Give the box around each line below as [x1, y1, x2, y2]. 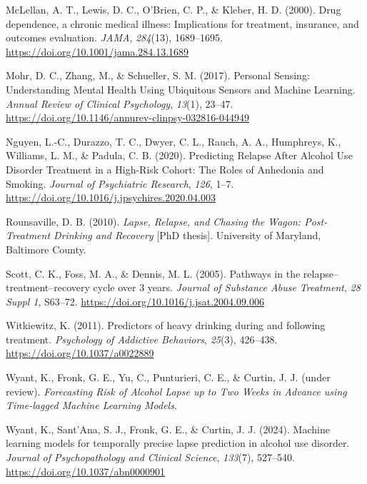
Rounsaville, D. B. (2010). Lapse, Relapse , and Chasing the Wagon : [6, 213, 301, 228]
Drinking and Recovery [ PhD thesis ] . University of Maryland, [54, 228, 321, 243]
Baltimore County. [6, 241, 86, 256]
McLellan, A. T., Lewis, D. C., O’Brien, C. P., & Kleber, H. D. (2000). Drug [6, 2, 341, 16]
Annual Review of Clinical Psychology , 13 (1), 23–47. [6, 96, 233, 111]
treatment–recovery [6, 280, 90, 295]
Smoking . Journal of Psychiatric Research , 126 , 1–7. [6, 176, 234, 191]
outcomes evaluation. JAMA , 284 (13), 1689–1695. [6, 30, 223, 45]
